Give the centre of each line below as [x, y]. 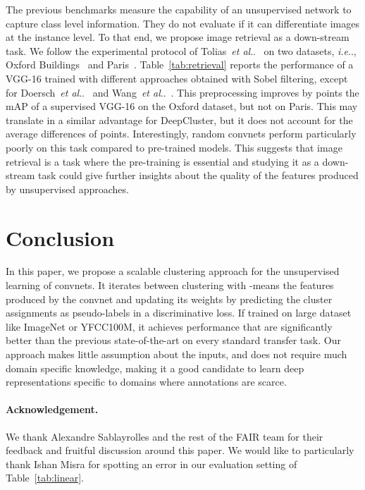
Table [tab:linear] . [45, 478]
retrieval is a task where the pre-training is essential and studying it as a [162, 161]
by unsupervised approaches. [67, 189]
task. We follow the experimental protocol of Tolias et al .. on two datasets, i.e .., [181, 50]
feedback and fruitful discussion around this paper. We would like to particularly [180, 450]
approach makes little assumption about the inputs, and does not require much [177, 354]
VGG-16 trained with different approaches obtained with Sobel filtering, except [177, 78]
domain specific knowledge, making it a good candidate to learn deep [155, 368]
